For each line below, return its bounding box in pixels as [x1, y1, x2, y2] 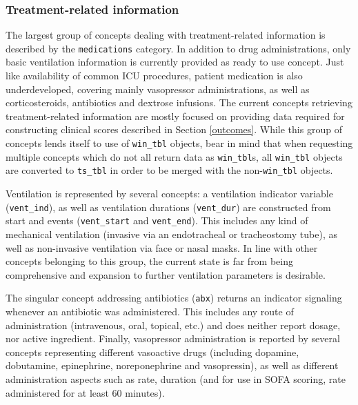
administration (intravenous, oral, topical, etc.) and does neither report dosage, [6, 317, 341, 332]
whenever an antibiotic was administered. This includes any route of [6, 304, 294, 318]
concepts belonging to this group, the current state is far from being [6, 254, 294, 268]
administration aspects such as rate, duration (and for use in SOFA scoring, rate [6, 371, 346, 386]
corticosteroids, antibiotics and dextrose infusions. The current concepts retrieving [6, 95, 352, 110]
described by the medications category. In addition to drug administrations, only [6, 41, 351, 55]
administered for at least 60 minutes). [6, 385, 165, 399]
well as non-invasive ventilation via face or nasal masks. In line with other [6, 240, 318, 255]
